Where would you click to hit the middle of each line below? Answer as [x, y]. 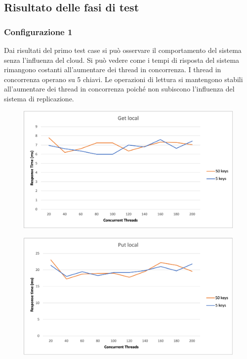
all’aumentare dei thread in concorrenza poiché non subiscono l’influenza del [119, 89]
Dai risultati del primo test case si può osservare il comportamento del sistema [123, 50]
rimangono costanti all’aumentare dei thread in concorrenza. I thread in [113, 69]
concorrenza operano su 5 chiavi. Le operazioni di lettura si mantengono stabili [123, 79]
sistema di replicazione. [39, 98]
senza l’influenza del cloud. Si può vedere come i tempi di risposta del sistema [122, 60]
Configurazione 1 [38, 31]
